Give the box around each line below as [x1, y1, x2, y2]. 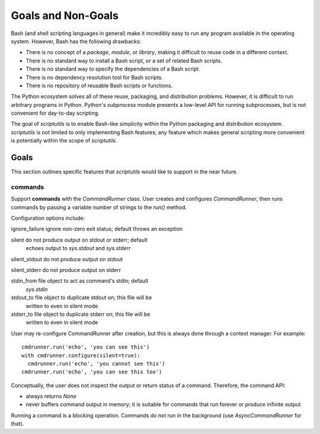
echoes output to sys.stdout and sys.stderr [25, 245, 131, 252]
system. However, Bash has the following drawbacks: [11, 37, 142, 45]
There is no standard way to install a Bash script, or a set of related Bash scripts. [25, 57, 222, 64]
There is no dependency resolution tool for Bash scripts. [25, 74, 163, 81]
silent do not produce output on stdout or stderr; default [11, 236, 148, 243]
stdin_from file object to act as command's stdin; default [11, 277, 149, 284]
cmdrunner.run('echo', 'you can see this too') [21, 369, 162, 375]
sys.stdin [25, 286, 48, 293]
